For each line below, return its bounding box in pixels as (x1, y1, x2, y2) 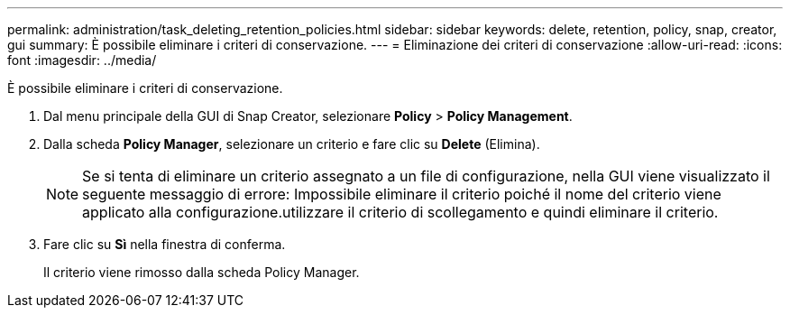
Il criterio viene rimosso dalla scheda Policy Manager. (43, 264, 360, 280)
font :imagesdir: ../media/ (7, 52, 157, 68)
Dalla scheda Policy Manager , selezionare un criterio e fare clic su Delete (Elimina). (43, 136, 540, 152)
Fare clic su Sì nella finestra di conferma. (43, 236, 286, 252)
